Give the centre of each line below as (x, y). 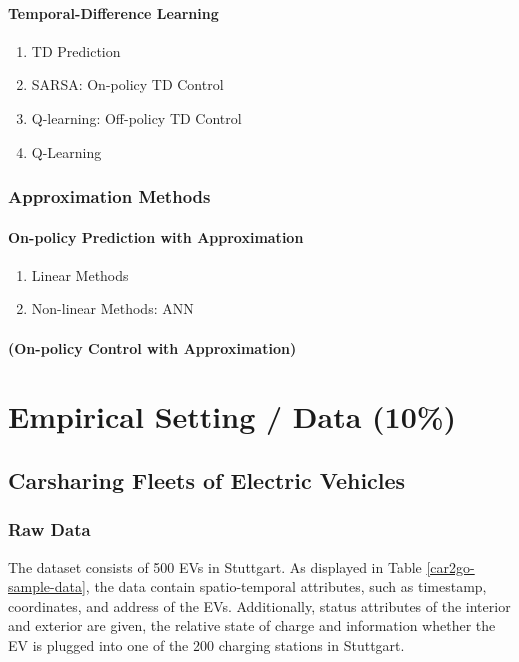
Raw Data (49, 529)
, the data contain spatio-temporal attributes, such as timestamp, (286, 586)
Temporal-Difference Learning (113, 12)
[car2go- (450, 566)
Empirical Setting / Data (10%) (232, 416)
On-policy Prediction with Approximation (156, 236)
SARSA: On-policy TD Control (127, 84)
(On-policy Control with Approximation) (152, 347)
